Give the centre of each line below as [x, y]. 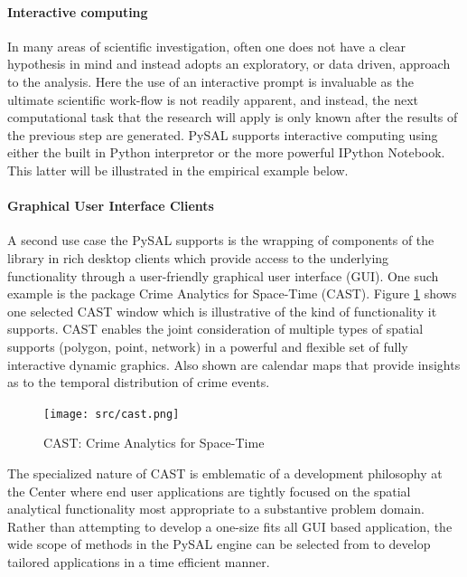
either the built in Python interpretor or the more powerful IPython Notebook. [226, 152]
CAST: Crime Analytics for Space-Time [154, 443]
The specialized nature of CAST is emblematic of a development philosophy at [225, 473]
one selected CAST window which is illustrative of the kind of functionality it [222, 311]
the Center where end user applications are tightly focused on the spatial [209, 491]
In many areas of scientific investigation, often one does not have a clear [206, 46]
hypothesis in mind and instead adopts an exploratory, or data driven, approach [229, 64]
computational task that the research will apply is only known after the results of [233, 117]
